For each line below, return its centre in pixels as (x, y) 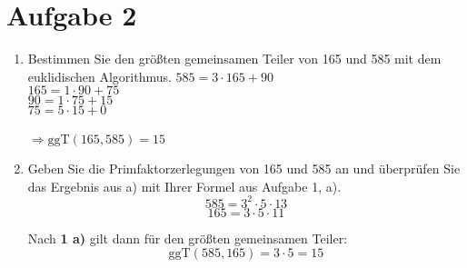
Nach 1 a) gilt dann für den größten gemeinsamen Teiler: (188, 238)
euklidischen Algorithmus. (99, 76)
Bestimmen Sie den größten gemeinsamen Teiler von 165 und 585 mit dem (234, 59)
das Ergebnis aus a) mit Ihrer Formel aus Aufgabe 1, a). (184, 186)
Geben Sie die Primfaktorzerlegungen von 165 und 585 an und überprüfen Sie (244, 168)
